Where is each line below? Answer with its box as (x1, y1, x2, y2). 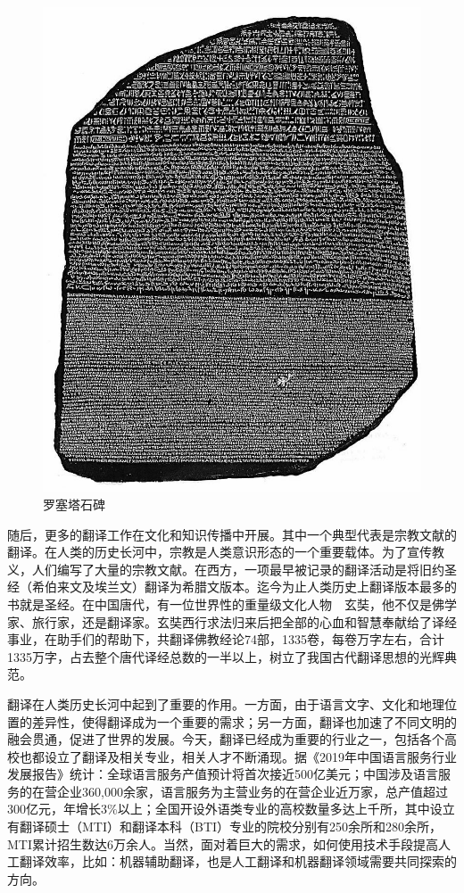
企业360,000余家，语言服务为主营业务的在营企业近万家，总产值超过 (56, 781, 448, 800)
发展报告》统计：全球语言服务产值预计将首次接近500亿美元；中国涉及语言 (7, 765, 438, 783)
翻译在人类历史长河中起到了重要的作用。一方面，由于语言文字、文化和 (7, 694, 419, 713)
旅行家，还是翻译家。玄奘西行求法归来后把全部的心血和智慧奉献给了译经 (31, 612, 457, 631)
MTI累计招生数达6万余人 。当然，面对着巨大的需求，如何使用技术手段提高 (7, 834, 438, 853)
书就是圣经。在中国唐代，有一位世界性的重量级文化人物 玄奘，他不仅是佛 (7, 594, 444, 613)
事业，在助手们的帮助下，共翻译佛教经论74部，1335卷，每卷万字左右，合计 (7, 630, 444, 649)
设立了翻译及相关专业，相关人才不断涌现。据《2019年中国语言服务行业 (44, 747, 457, 765)
